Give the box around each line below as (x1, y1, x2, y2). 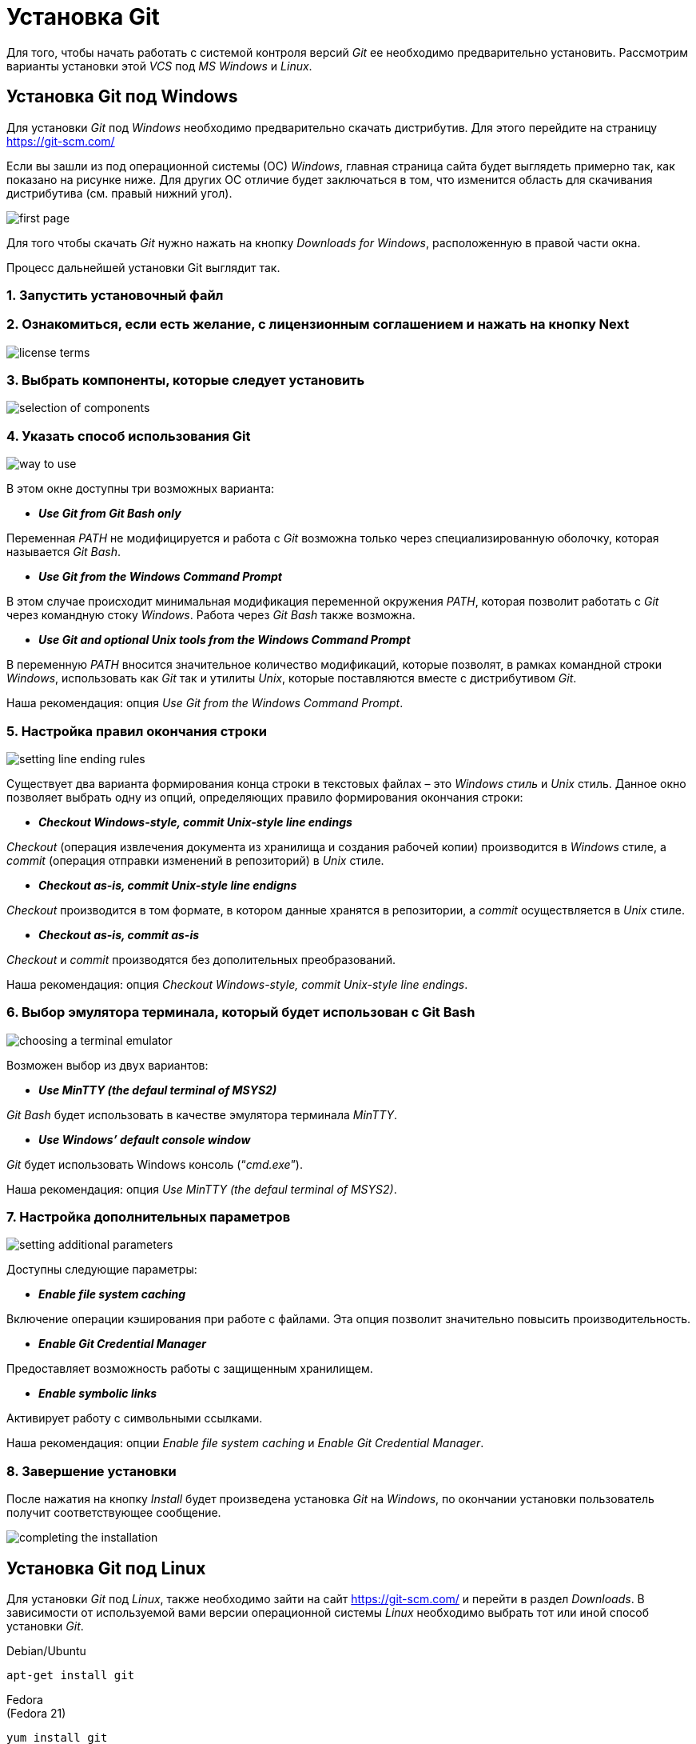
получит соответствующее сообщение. (6, 1506, 221, 1520)
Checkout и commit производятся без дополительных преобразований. (6, 952, 396, 966)
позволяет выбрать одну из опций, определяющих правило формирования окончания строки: (6, 790, 523, 804)
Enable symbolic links (38, 1386, 157, 1401)
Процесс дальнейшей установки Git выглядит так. (6, 260, 280, 274)
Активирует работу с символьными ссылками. (6, 1411, 263, 1426)
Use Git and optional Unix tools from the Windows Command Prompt (38, 633, 411, 647)
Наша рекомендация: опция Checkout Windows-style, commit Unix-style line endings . (6, 977, 468, 991)
